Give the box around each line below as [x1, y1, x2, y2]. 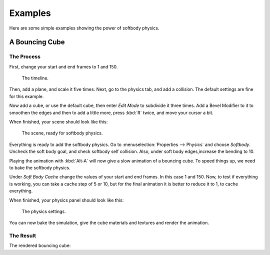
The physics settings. [21, 208, 66, 214]
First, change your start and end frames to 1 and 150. [9, 63, 118, 69]
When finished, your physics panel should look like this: [9, 197, 124, 203]
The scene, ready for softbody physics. [21, 130, 103, 136]
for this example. [9, 93, 44, 99]
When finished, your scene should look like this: [9, 119, 108, 125]
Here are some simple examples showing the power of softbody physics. [9, 25, 159, 31]
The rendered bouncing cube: [9, 242, 71, 248]
